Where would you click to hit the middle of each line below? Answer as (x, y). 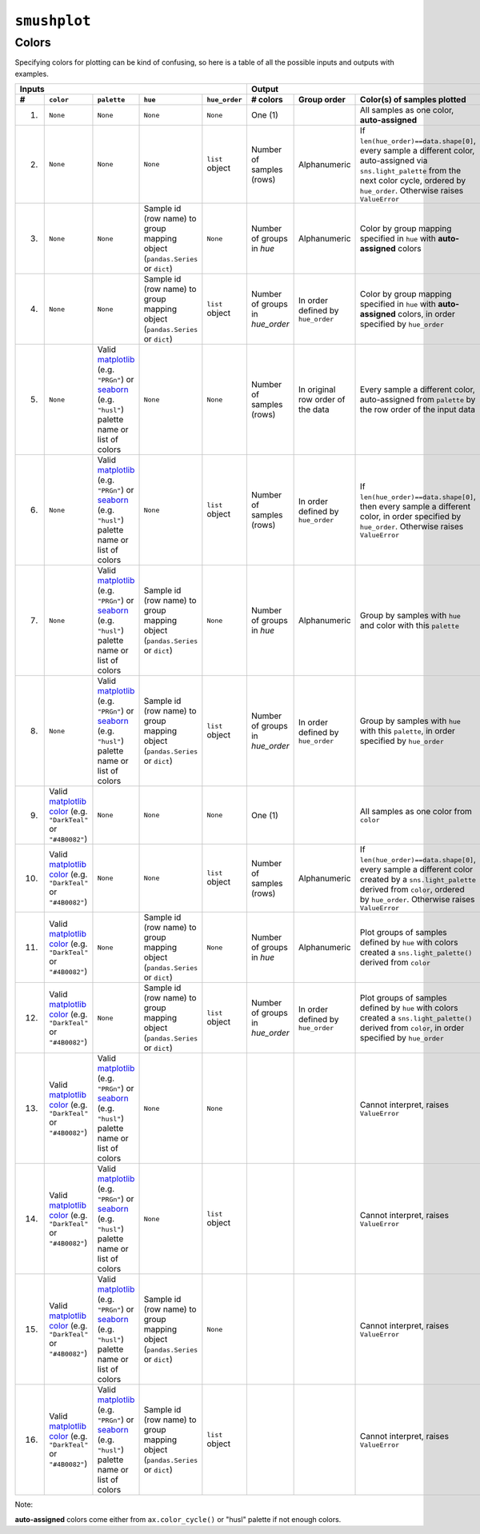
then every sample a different (416, 506)
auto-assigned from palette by (418, 400)
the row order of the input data (418, 409)
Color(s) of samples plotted (413, 100)
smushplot (53, 21)
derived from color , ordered (412, 889)
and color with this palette (410, 625)
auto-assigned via (394, 161)
